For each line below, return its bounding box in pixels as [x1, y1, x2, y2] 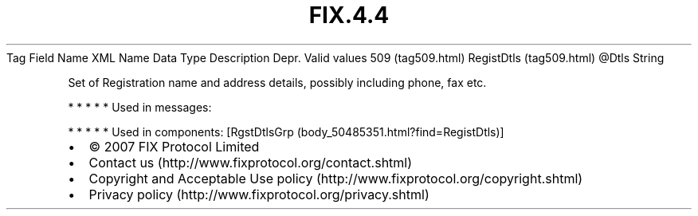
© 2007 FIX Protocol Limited [88, 138, 260, 155]
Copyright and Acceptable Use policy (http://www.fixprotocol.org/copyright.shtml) [88, 170, 583, 187]
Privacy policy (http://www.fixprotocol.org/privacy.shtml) [88, 186, 429, 202]
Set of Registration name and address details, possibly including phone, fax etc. [68, 75, 487, 89]
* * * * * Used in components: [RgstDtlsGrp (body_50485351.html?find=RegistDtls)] [68, 124, 504, 139]
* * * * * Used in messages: [68, 100, 212, 114]
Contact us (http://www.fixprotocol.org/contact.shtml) [88, 154, 413, 171]
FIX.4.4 [308, 2, 390, 29]
